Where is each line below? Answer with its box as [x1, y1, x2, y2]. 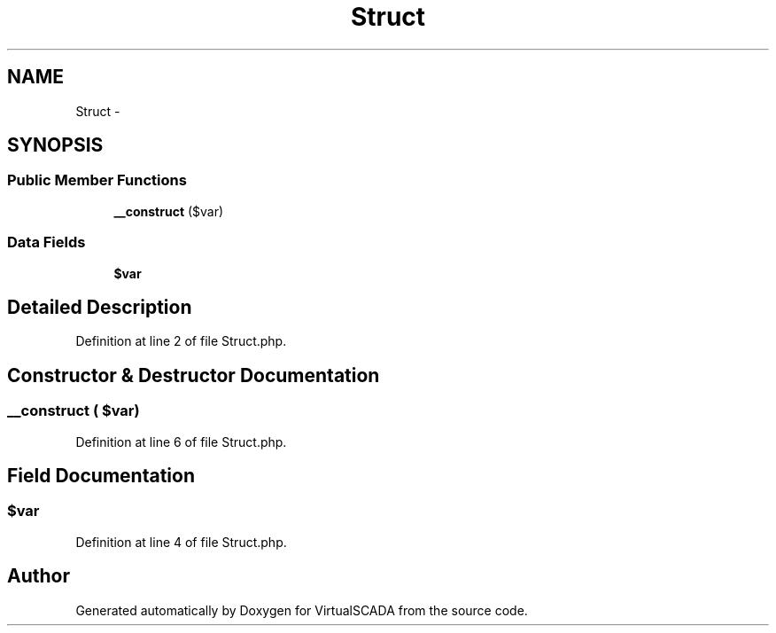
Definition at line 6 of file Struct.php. [75, 434, 287, 449]
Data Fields [7, 233, 86, 252]
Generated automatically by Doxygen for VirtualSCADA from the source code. [75, 602, 528, 618]
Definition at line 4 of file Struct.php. [75, 534, 287, 550]
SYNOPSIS [7, 134, 104, 157]
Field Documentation [7, 465, 195, 488]
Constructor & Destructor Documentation [7, 363, 380, 387]
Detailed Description [7, 295, 192, 318]
